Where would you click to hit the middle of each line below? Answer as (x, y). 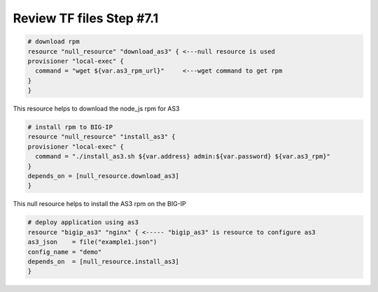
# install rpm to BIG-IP (70, 127)
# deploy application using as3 (83, 222)
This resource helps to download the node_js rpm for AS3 (96, 109)
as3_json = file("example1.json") (92, 242)
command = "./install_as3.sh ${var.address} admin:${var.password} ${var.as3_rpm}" (183, 156)
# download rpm (54, 42)
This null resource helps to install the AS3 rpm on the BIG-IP (100, 204)
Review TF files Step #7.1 (86, 18)
